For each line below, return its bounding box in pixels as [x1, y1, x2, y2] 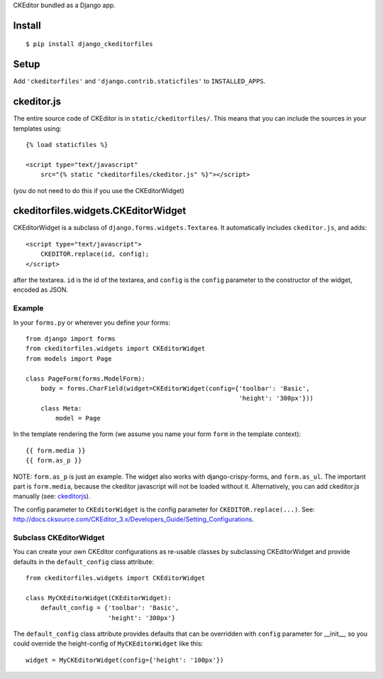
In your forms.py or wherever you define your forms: [13, 318, 170, 327]
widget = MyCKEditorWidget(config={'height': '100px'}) [26, 656, 224, 664]
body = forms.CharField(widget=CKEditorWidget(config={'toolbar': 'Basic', [40, 384, 310, 392]
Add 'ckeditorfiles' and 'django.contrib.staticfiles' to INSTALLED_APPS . [13, 77, 266, 85]
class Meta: [40, 404, 82, 412]
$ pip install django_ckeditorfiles [26, 40, 153, 48]
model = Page [55, 414, 101, 423]
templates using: [13, 124, 62, 133]
